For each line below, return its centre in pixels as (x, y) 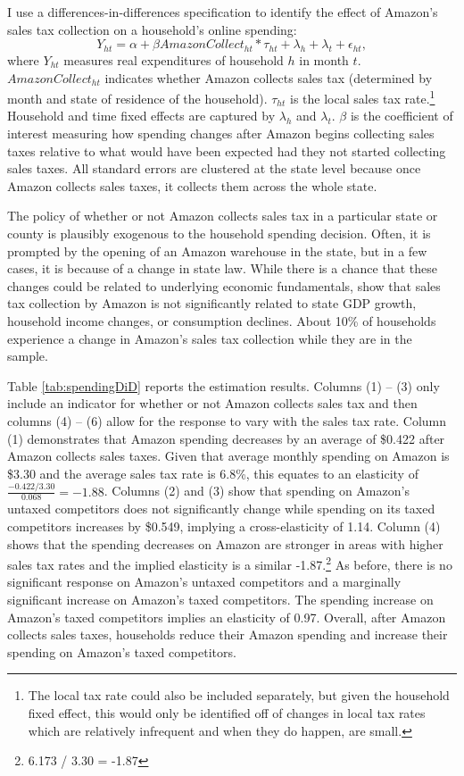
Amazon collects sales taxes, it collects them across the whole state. (192, 185)
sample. (28, 356)
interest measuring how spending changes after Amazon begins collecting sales (221, 134)
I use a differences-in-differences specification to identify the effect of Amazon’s (223, 12)
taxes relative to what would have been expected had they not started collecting (227, 150)
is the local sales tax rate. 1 (362, 97)
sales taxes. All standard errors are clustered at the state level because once (214, 168)
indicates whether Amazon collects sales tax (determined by (269, 77)
